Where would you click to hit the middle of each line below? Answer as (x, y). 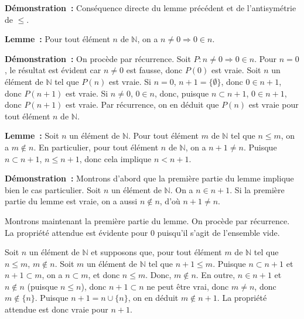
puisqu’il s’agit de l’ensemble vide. (218, 232)
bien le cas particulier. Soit (53, 189)
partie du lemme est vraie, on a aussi (71, 201)
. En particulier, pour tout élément (96, 147)
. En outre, (216, 275)
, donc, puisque (182, 93)
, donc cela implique (115, 158)
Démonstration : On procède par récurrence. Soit (98, 58)
